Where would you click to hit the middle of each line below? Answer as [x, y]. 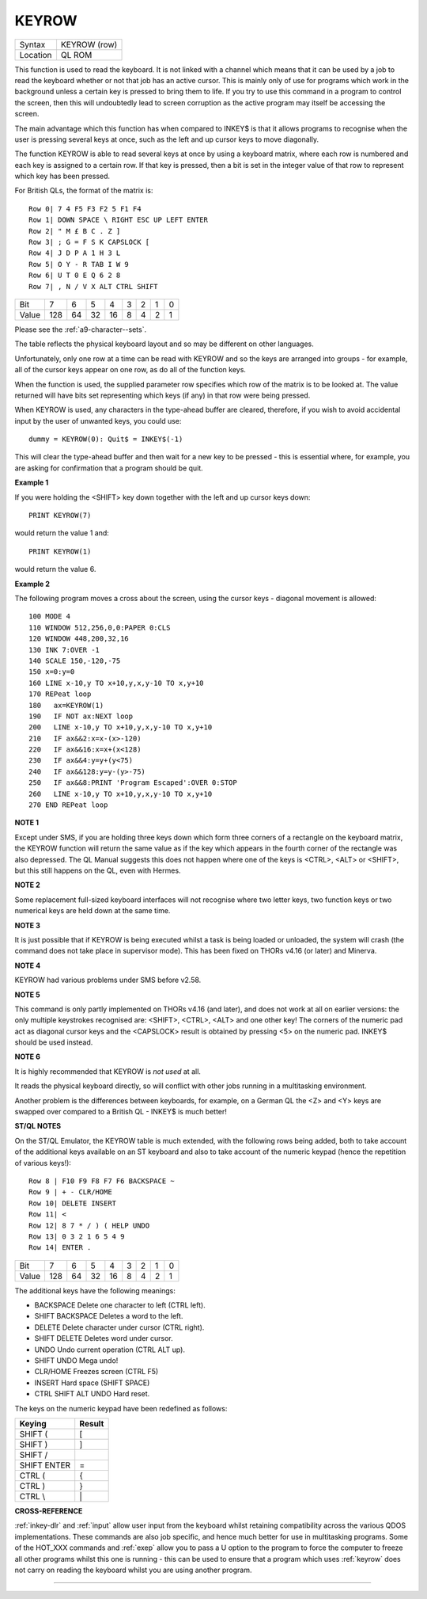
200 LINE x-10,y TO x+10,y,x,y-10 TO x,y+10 [121, 727]
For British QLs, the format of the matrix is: [84, 191]
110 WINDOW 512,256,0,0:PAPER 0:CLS [100, 627]
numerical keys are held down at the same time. [93, 911]
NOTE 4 [28, 965]
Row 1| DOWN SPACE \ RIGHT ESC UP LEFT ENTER [119, 220]
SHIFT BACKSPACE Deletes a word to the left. [109, 1316]
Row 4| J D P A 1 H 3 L [75, 253]
